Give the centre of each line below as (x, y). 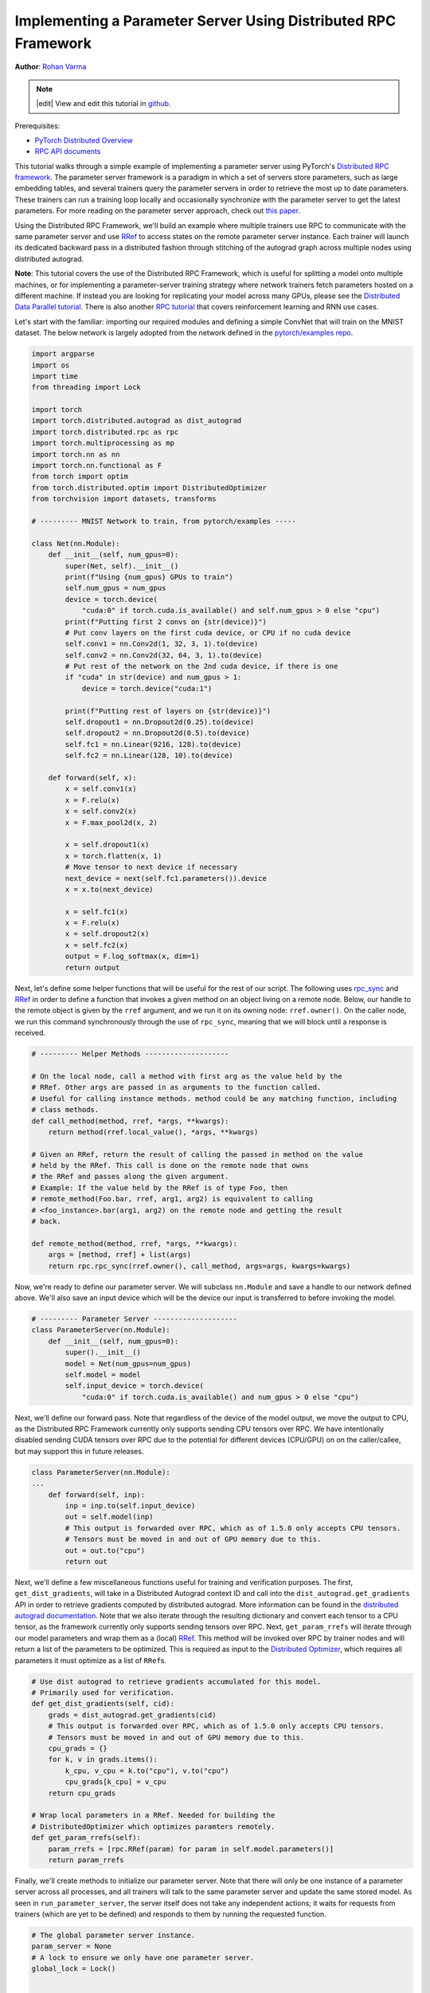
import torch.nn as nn (76, 454)
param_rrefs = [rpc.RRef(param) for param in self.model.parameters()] (191, 1849)
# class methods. (65, 1110)
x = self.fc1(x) (97, 912)
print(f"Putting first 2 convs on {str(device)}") (166, 621)
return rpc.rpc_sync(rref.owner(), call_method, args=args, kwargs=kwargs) (199, 1266)
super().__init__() (103, 1352)
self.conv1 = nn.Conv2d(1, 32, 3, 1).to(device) (162, 644)
